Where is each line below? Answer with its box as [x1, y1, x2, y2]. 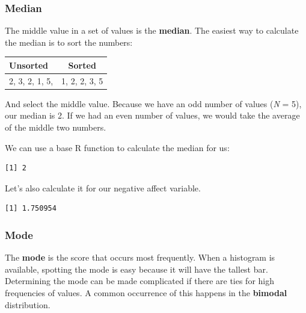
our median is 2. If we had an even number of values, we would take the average [5, 109, 300, 122]
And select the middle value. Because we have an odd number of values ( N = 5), [5, 97, 302, 110]
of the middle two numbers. [5, 121, 106, 134]
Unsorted [9, 58, 48, 71]
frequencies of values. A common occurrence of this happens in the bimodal [5, 287, 287, 299]
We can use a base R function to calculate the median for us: [5, 141, 230, 153]
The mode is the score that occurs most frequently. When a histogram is [5, 251, 275, 264]
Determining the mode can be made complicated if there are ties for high [5, 274, 275, 287]
